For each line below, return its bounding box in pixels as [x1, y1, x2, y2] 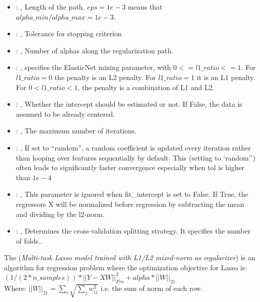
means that [128, 2, 162, 12]
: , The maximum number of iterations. [16, 125, 137, 136]
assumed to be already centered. [16, 108, 115, 119]
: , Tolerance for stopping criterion [16, 28, 122, 39]
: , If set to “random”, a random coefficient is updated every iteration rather [16, 142, 251, 153]
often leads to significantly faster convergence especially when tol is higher [16, 162, 245, 173]
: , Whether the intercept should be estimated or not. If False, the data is [16, 99, 242, 109]
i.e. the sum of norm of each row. [101, 282, 203, 293]
